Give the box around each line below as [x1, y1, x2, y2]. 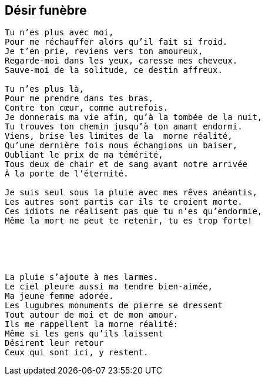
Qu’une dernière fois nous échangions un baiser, [5, 141, 238, 151]
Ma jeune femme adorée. [5, 291, 114, 301]
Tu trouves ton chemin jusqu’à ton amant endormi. [5, 122, 243, 132]
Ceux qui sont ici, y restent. [5, 348, 149, 358]
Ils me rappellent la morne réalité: [5, 319, 179, 329]
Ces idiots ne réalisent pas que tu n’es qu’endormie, [5, 206, 263, 216]
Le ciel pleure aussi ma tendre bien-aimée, [5, 282, 213, 292]
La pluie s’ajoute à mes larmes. [5, 272, 159, 282]
